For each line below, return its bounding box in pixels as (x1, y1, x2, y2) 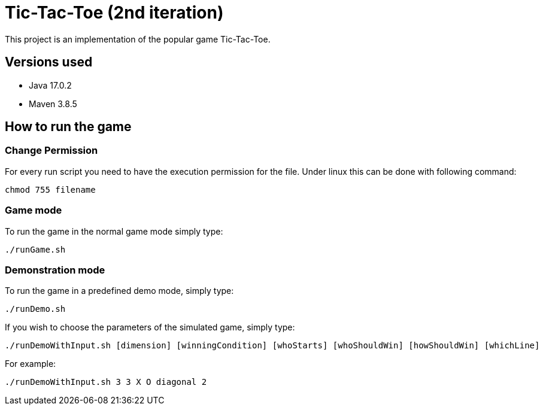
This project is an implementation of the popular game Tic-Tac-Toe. (5, 34, 271, 44)
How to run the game (5, 119, 132, 135)
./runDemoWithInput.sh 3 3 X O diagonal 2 (5, 377, 207, 387)
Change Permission (5, 144, 98, 157)
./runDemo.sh (5, 304, 66, 314)
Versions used (5, 54, 93, 70)
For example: (5, 359, 56, 369)
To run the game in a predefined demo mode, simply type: (5, 286, 234, 296)
